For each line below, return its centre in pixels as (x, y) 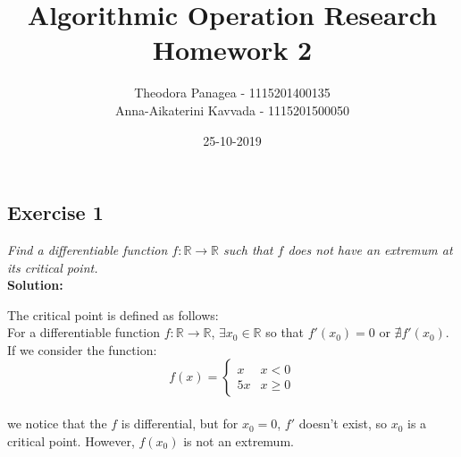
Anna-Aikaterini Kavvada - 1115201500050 (232, 110)
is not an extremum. (239, 440)
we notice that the (57, 423)
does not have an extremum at (370, 249)
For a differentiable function (84, 332)
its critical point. (53, 267)
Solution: (35, 285)
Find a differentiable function (88, 249)
